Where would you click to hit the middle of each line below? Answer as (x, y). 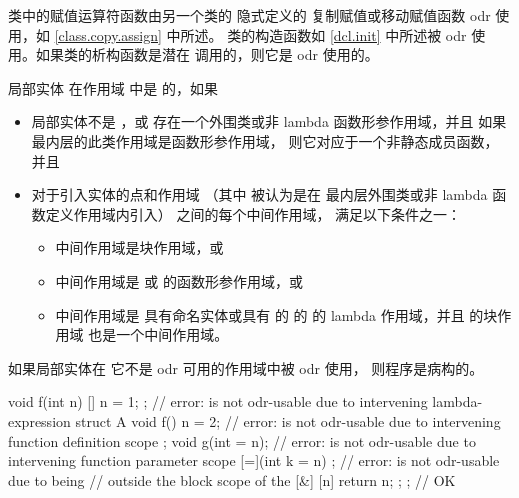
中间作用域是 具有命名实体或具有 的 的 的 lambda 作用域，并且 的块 (276, 314)
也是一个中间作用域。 (158, 334)
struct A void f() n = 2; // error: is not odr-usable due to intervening (288, 420)
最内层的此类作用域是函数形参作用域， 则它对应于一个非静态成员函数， (265, 140)
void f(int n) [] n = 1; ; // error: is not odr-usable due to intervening (218, 401)
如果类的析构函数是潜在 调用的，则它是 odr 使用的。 (207, 54)
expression (39, 420)
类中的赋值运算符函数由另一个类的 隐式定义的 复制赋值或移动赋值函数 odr (249, 15)
